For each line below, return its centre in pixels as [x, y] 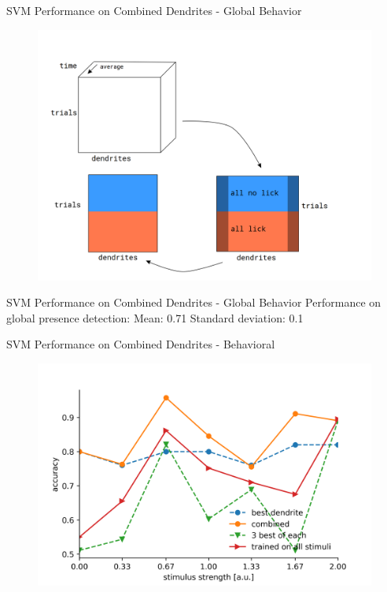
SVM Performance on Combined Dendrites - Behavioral [141, 344]
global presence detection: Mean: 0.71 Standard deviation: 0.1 [155, 317]
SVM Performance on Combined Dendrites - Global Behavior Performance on [194, 302]
